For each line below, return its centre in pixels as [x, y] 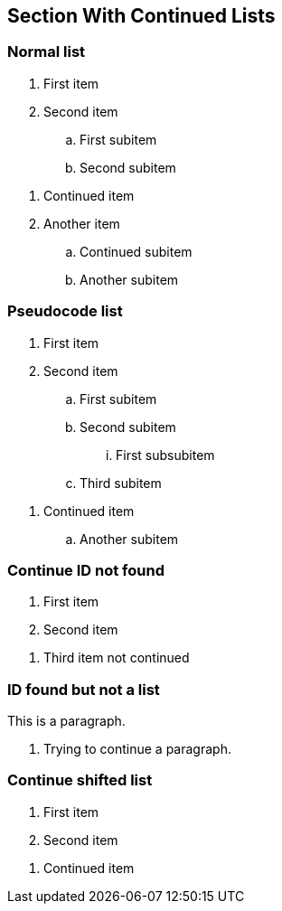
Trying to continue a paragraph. [137, 749]
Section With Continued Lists [141, 16]
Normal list [47, 52]
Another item [82, 223]
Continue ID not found [86, 570]
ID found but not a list [84, 689]
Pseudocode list [65, 311]
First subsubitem [165, 455]
